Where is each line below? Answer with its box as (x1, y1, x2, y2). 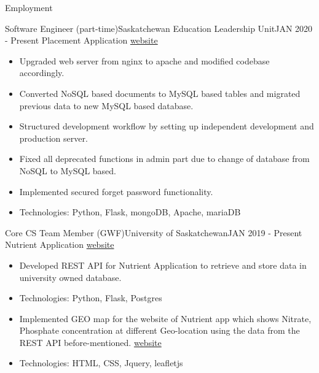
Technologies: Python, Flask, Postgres (19, 291, 162, 304)
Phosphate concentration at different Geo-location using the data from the (19, 324, 300, 337)
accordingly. (19, 66, 65, 79)
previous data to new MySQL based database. (19, 99, 194, 112)
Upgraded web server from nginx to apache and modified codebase (19, 54, 270, 67)
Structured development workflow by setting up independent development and (19, 120, 314, 133)
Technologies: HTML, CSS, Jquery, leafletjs (19, 356, 183, 369)
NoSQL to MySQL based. (19, 164, 117, 177)
